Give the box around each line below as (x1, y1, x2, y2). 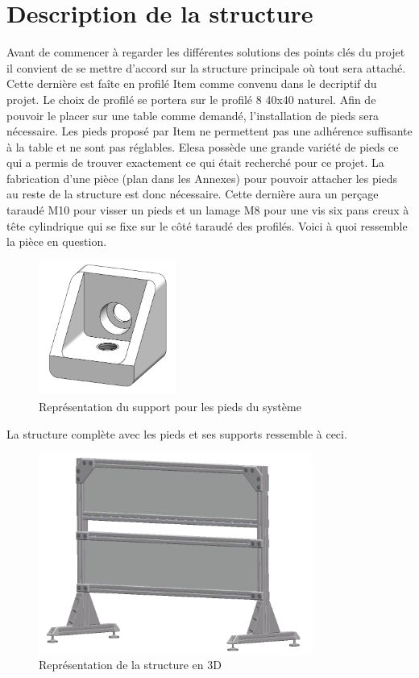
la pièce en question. (6, 233, 107, 250)
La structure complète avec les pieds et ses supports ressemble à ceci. (6, 425, 347, 442)
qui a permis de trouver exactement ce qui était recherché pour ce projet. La (6, 154, 384, 171)
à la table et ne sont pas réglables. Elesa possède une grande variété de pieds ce (6, 138, 399, 155)
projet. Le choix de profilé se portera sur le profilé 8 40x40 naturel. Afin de (6, 90, 376, 107)
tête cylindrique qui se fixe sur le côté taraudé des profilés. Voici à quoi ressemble (6, 217, 408, 234)
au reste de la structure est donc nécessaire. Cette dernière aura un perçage (6, 185, 379, 202)
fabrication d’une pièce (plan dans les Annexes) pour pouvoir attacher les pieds (6, 169, 398, 186)
